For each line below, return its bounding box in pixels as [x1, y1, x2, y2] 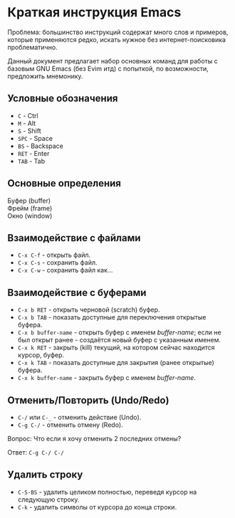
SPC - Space [17, 134, 53, 142]
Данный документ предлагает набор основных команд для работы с [7, 56, 219, 65]
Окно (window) [7, 211, 53, 220]
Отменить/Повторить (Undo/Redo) [7, 394, 169, 406]
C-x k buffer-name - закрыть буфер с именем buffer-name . [17, 374, 196, 382]
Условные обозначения [7, 92, 118, 105]
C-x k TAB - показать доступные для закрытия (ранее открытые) [17, 359, 215, 367]
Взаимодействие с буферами [7, 286, 147, 299]
